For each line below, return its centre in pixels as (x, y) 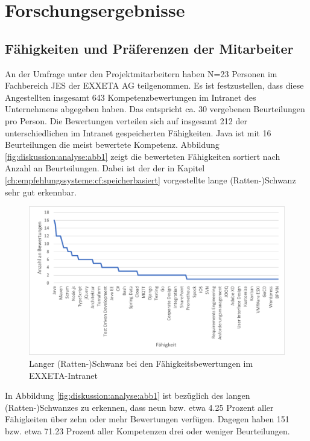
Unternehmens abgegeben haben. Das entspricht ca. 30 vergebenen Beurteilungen (155, 109)
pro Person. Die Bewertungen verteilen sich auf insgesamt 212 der (126, 120)
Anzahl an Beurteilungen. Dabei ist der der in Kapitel (105, 168)
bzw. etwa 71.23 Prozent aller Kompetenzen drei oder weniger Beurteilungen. (147, 431)
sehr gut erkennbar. (41, 192)
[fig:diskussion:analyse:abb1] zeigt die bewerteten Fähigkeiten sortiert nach (143, 156)
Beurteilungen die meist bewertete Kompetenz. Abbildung (112, 144)
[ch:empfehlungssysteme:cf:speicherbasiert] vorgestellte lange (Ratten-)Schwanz (150, 179)
